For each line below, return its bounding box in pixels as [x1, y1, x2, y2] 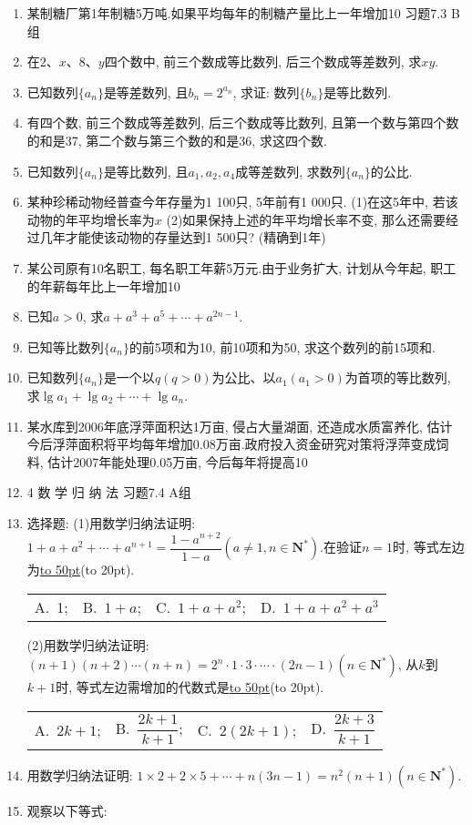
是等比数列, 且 [103, 161, 189, 180]
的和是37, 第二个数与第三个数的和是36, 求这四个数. [26, 130, 327, 149]
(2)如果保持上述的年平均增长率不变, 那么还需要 [166, 209, 446, 229]
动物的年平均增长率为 [26, 209, 155, 229]
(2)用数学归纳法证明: [26, 635, 149, 654]
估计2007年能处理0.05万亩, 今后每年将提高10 [47, 452, 308, 471]
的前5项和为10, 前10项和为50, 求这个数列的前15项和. [128, 337, 436, 356]
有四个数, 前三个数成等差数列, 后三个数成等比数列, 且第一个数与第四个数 [26, 113, 459, 132]
